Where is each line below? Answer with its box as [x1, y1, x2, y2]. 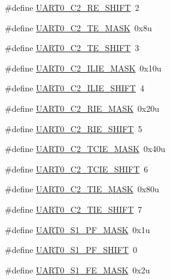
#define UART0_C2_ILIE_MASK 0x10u [5, 61, 162, 74]
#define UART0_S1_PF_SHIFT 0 [5, 243, 137, 256]
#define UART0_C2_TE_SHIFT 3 [5, 41, 139, 54]
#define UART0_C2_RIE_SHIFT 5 [5, 122, 142, 135]
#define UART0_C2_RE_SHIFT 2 [5, 1, 139, 13]
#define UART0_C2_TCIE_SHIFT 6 [5, 162, 148, 175]
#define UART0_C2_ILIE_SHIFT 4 [5, 82, 144, 94]
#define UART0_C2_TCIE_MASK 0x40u [5, 142, 165, 155]
